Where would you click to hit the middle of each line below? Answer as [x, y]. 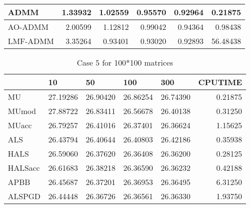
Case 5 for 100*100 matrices [125, 62]
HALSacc [24, 168]
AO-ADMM [28, 27]
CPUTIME [220, 82]
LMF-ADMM [31, 41]
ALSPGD [24, 196]
